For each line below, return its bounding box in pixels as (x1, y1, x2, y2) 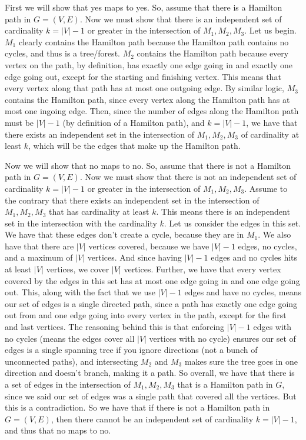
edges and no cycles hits (211, 251, 298, 264)
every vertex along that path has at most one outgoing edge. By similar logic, (5, 82, 284, 94)
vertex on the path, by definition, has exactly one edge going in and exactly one (5, 58, 292, 71)
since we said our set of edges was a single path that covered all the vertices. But (5, 389, 297, 402)
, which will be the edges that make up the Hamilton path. (28, 139, 241, 152)
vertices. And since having (87, 251, 182, 264)
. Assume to (244, 182, 288, 194)
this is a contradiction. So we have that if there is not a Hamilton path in (5, 401, 270, 414)
